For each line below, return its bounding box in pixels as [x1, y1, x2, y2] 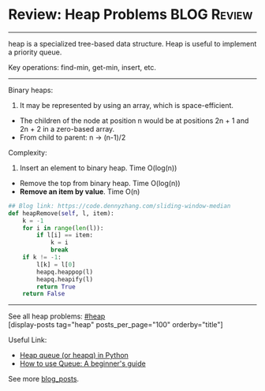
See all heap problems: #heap [8, 311, 106, 321]
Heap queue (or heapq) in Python [19, 351, 129, 360]
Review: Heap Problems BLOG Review [8, 6, 253, 24]
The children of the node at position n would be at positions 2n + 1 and [19, 116, 249, 125]
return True [36, 282, 77, 291]
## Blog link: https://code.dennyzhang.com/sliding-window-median [8, 202, 231, 210]
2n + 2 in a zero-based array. [19, 124, 115, 133]
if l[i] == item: [36, 231, 93, 240]
